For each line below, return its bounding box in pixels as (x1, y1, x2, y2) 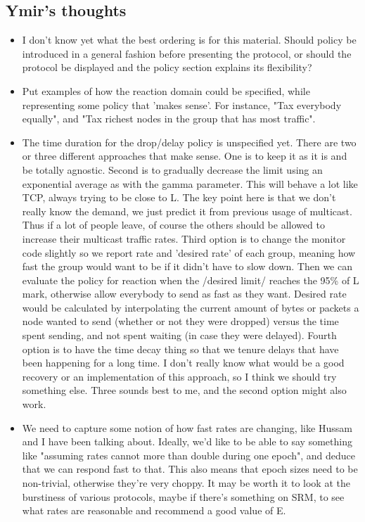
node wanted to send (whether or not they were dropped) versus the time (22, 314, 339, 329)
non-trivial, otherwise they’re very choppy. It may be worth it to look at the (22, 476, 350, 490)
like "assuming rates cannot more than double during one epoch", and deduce (22, 447, 356, 462)
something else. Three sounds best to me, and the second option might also (22, 383, 347, 397)
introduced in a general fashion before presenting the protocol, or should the (22, 46, 352, 61)
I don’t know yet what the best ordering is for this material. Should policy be (22, 32, 357, 47)
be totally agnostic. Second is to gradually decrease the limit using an (22, 162, 323, 177)
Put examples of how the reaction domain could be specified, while (22, 83, 310, 98)
